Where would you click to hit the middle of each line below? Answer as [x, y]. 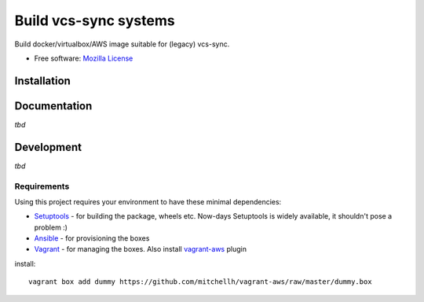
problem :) [51, 227]
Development [48, 147]
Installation [42, 81]
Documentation [53, 106]
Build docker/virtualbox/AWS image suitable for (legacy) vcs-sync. [122, 44]
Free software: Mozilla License [84, 58]
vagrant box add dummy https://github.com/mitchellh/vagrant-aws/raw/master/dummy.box [200, 282]
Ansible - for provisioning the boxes [92, 238]
